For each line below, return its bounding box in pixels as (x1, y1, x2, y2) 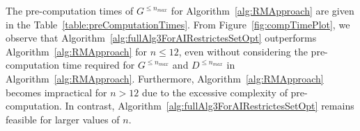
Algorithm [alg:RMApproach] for (6, 44, 147, 58)
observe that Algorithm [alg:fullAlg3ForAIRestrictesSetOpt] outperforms (6, 30, 317, 45)
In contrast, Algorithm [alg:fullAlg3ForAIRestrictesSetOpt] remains (65, 98, 354, 113)
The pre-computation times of (6, 3, 134, 17)
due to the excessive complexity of (141, 85, 288, 99)
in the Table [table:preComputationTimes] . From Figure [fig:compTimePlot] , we (6, 17, 350, 31)
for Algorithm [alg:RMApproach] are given (171, 3, 354, 17)
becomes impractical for (6, 85, 107, 99)
